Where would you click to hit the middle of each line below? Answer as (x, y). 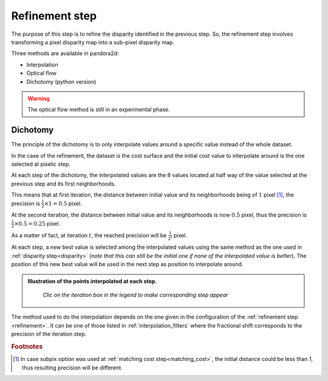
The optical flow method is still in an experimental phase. (99, 110)
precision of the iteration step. (49, 334)
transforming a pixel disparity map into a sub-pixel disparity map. (93, 42)
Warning (39, 98)
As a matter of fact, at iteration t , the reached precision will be (89, 235)
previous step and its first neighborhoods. (64, 184)
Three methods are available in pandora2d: (65, 53)
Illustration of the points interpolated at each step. (92, 281)
